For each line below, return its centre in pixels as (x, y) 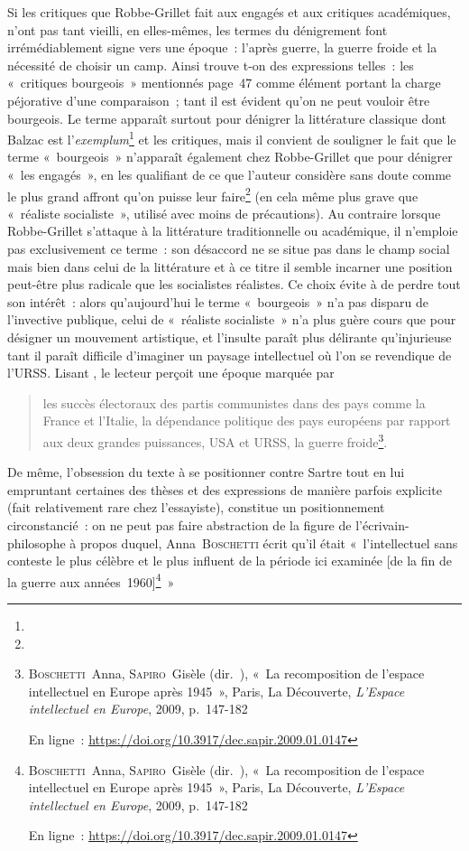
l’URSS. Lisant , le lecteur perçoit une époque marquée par (171, 373)
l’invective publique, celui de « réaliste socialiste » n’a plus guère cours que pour (232, 319)
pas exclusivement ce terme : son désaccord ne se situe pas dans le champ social (229, 249)
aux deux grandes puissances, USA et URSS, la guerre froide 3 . (215, 440)
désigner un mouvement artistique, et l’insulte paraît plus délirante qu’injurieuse (230, 337)
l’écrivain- (382, 525)
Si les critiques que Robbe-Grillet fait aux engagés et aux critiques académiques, (229, 12)
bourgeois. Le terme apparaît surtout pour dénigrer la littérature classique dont (227, 118)
